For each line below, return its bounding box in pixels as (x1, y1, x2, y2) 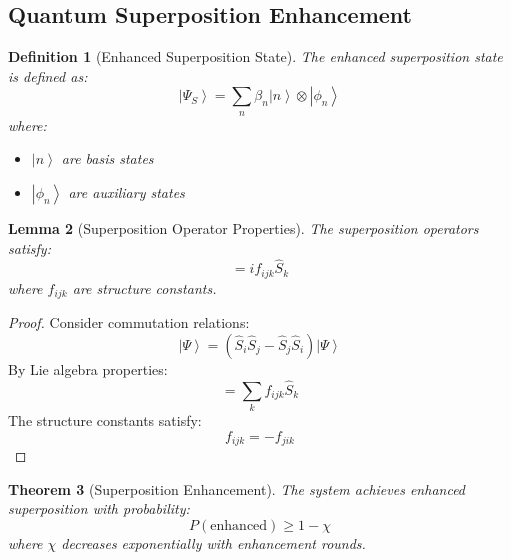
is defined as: (8, 65, 88, 86)
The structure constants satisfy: (8, 410, 202, 431)
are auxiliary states (68, 181, 185, 202)
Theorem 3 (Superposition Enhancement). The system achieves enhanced (8, 478, 466, 499)
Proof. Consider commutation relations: (8, 312, 250, 333)
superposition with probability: (8, 498, 190, 519)
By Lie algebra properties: (8, 358, 168, 379)
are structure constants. (72, 277, 217, 298)
